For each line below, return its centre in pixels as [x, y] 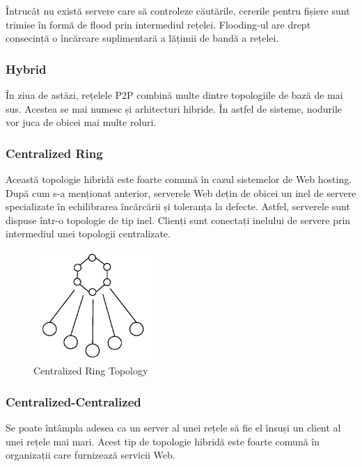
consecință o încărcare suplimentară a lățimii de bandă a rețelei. [142, 38]
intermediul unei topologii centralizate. [88, 233]
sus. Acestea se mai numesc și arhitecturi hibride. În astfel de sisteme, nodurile [174, 108]
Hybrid [26, 69]
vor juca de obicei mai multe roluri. [81, 122]
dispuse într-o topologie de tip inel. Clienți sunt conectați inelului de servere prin [178, 220]
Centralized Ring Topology [91, 371]
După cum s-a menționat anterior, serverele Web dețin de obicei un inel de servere [181, 192]
